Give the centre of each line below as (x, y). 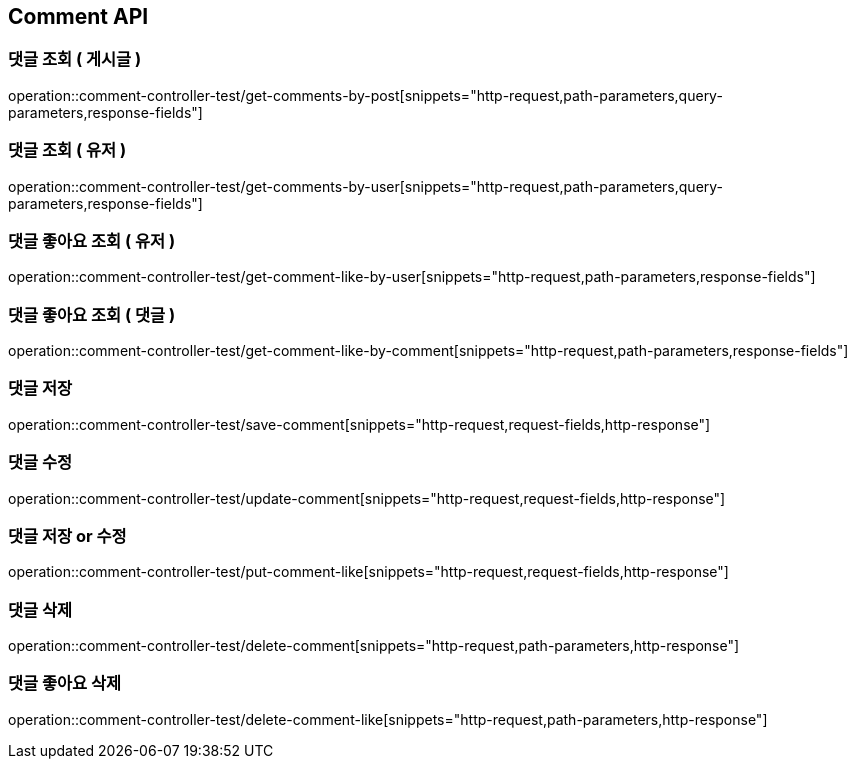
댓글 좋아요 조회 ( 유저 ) (92, 240)
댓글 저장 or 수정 (67, 535)
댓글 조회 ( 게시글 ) (75, 59)
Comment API (78, 16)
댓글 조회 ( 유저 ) (67, 150)
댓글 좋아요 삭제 (65, 683)
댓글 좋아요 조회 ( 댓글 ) (92, 314)
